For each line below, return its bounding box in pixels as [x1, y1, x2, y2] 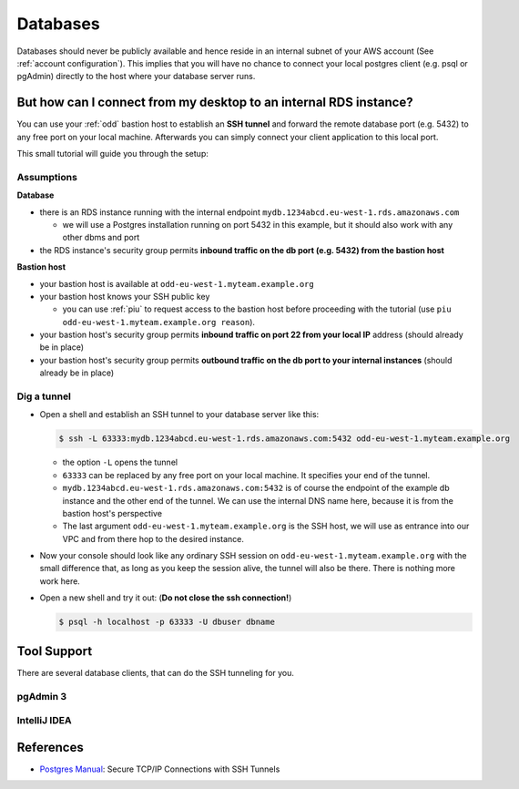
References [16, 739, 84, 755]
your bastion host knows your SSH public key [39, 291, 210, 302]
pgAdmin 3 [16, 690, 67, 702]
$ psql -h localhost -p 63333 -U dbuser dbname [58, 617, 275, 628]
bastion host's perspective [62, 507, 163, 518]
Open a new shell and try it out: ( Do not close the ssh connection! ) [39, 592, 292, 603]
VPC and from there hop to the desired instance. [62, 533, 245, 544]
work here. [39, 575, 81, 587]
